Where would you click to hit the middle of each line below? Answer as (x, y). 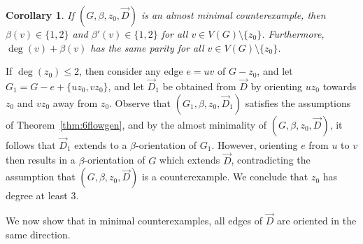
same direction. (38, 234)
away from (75, 102)
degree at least (37, 195)
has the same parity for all (147, 47)
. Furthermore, (293, 34)
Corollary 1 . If (40, 15)
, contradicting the (271, 160)
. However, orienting (255, 144)
